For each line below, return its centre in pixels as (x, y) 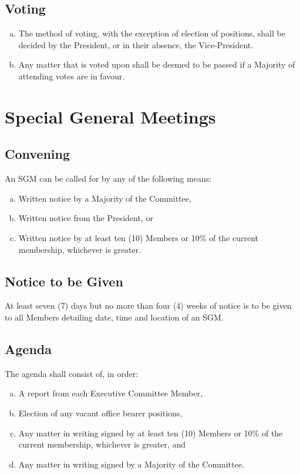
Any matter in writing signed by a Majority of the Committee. (131, 464)
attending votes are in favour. (72, 76)
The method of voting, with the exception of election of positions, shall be (152, 33)
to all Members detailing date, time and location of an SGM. (114, 317)
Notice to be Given (64, 281)
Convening (38, 154)
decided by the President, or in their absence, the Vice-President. (136, 44)
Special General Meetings (110, 116)
